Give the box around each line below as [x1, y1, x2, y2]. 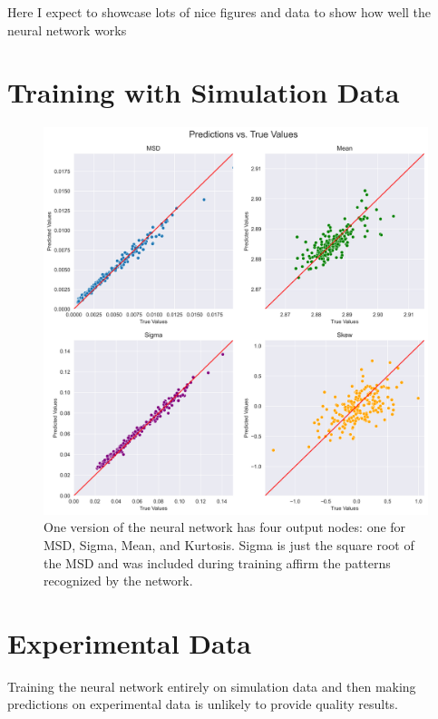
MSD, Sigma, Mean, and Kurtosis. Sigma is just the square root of [44, 535, 414, 554]
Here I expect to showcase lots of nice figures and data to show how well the [7, 3, 432, 21]
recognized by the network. [44, 571, 193, 590]
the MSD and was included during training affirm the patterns [44, 553, 391, 572]
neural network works [7, 20, 127, 39]
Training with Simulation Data [7, 74, 400, 111]
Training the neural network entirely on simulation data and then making [7, 676, 416, 695]
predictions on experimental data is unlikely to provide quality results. [7, 694, 399, 714]
